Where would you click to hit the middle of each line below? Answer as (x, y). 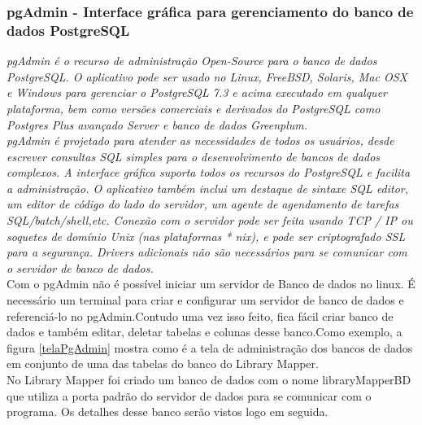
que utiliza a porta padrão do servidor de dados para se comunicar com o (189, 395)
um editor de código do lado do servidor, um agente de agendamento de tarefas (203, 204)
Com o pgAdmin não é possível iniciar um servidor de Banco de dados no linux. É (211, 284)
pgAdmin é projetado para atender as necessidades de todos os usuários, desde (200, 140)
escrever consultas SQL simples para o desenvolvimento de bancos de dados (194, 156)
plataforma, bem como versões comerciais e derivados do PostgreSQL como (194, 108)
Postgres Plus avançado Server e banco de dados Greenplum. (157, 124)
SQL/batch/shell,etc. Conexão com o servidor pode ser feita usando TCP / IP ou (210, 220)
